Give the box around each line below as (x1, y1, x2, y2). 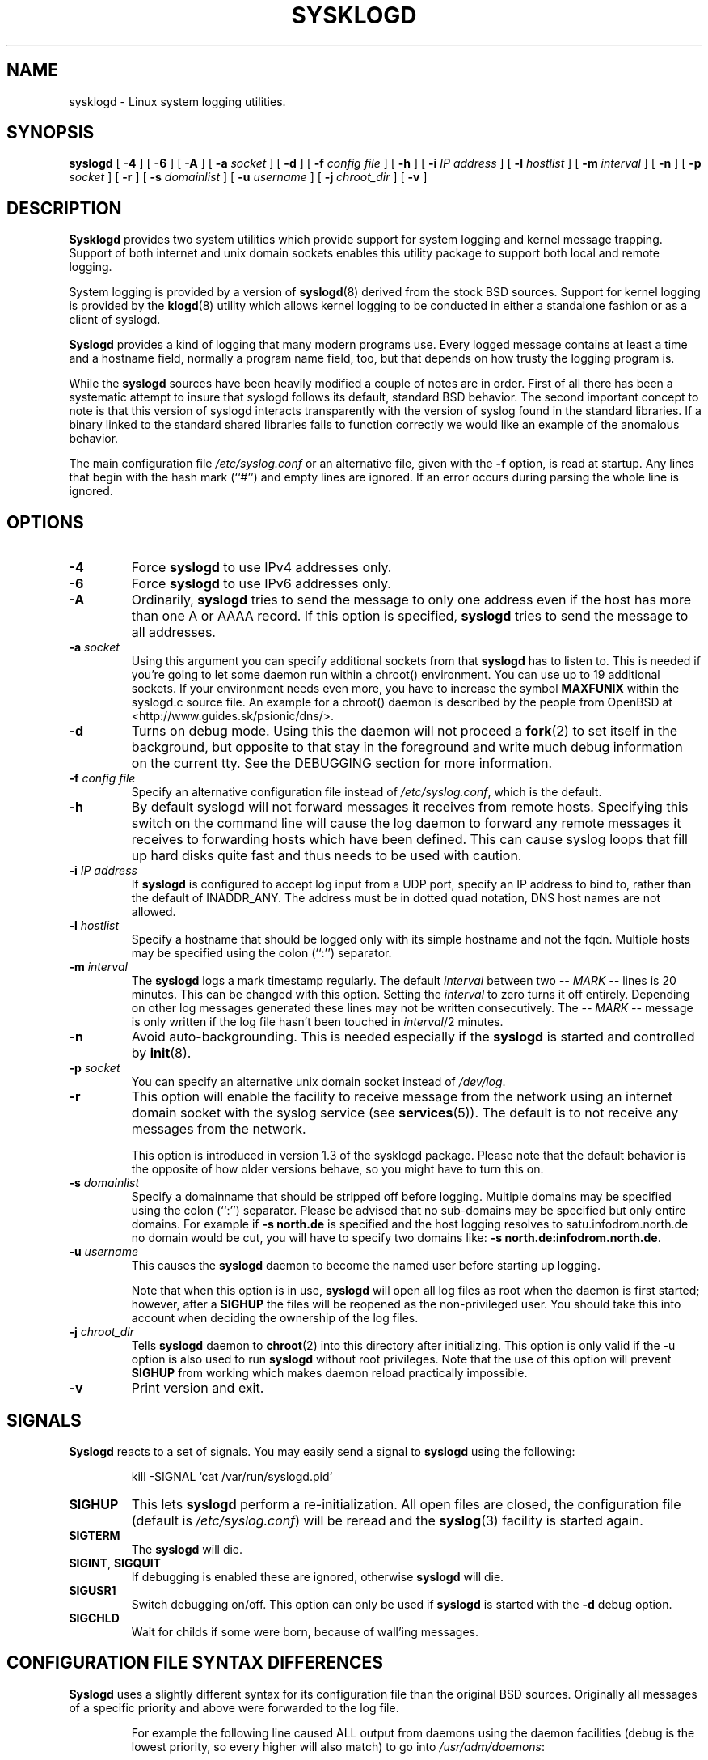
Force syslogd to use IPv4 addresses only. (131, 559, 392, 576)
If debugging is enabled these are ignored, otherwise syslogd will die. (131, 1569, 504, 1584)
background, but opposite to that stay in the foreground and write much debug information (131, 739, 683, 756)
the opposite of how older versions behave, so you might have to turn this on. (131, 1162, 544, 1177)
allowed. (131, 905, 176, 919)
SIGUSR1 (69, 1583, 116, 1597)
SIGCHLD (69, 1610, 120, 1625)
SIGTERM (69, 1528, 120, 1542)
